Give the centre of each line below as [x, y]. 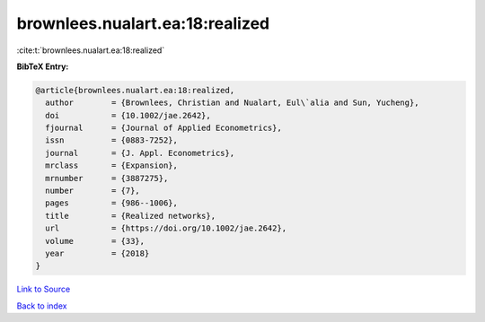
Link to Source [44, 289]
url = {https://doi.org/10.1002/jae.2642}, [166, 228]
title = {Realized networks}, [130, 216]
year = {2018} [97, 253]
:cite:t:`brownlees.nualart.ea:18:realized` [91, 50]
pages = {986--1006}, [112, 203]
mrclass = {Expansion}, [112, 165]
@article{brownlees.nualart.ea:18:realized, [135, 90]
